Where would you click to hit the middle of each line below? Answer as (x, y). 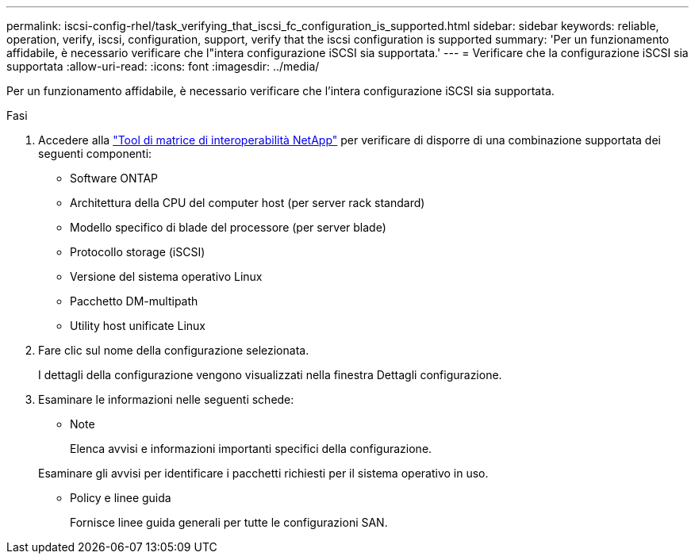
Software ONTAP (114, 178)
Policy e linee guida (121, 498)
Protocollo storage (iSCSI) (138, 252)
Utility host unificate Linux (138, 326)
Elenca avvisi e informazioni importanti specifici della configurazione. (251, 449)
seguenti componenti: (95, 153)
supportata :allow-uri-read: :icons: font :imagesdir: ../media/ (163, 66)
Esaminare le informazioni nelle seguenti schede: (166, 399)
